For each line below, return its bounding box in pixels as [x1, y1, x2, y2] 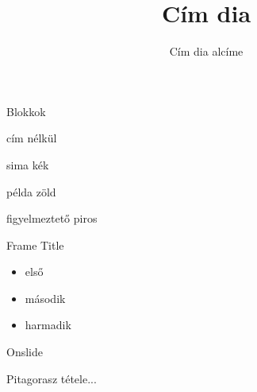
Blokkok [6, 103, 46, 119]
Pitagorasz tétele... [6, 370, 97, 386]
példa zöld [6, 183, 56, 200]
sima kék [6, 156, 49, 173]
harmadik [25, 316, 71, 333]
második [25, 289, 66, 306]
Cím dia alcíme [169, 43, 244, 60]
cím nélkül [6, 130, 57, 146]
